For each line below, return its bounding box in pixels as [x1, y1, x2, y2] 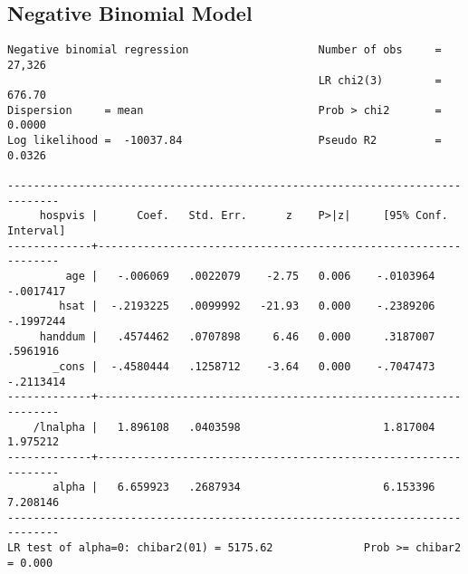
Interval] [7, 225, 66, 238]
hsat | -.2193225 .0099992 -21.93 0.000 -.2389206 [59, 300, 435, 313]
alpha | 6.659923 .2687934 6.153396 [53, 481, 435, 494]
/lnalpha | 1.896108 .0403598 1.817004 [33, 420, 435, 434]
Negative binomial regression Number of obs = [7, 43, 442, 57]
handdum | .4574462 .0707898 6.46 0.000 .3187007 [39, 330, 435, 343]
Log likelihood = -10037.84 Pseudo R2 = [7, 134, 442, 148]
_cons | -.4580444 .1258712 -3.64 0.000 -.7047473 [53, 359, 435, 373]
